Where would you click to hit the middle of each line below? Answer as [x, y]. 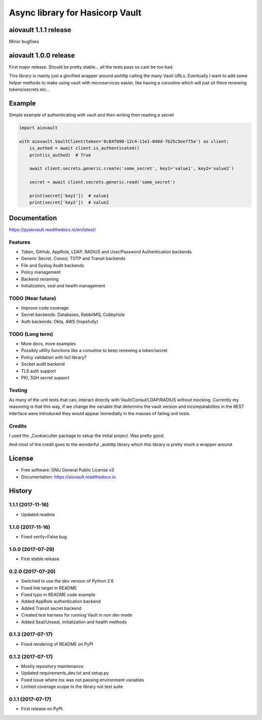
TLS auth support [39, 371]
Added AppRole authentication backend [61, 602]
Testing [18, 390]
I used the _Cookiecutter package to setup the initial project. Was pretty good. [87, 435]
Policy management [41, 272]
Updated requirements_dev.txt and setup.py [65, 673]
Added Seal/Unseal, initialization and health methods [74, 622]
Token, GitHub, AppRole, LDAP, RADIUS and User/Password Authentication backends [106, 251]
